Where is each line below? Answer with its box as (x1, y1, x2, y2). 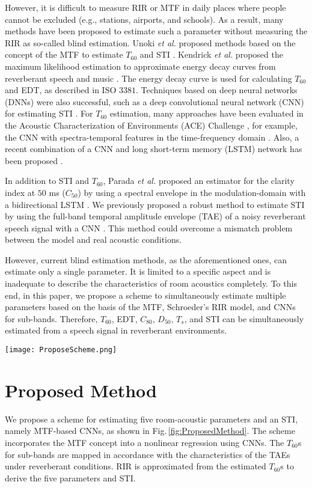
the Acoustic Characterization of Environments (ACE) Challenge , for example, (5, 118, 298, 131)
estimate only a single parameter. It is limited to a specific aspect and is (5, 265, 271, 278)
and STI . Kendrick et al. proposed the (139, 48, 283, 61)
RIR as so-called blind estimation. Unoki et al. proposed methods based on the (5, 36, 296, 49)
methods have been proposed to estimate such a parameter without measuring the (5, 25, 308, 37)
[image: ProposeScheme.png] (5, 346, 117, 355)
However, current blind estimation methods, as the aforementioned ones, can (5, 253, 287, 266)
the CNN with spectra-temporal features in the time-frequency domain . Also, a (5, 130, 299, 143)
